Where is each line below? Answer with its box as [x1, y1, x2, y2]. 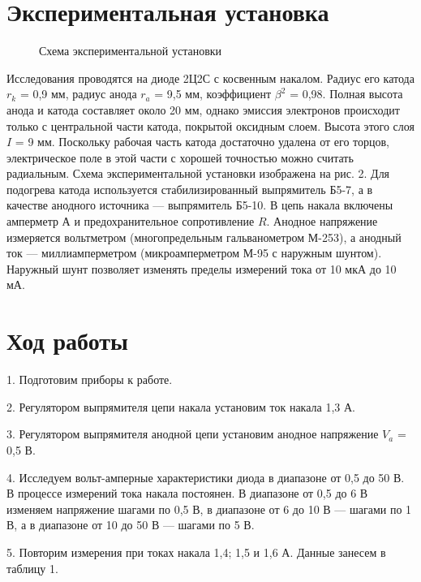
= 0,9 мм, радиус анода [19, 85, 137, 102]
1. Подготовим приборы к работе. [6, 371, 173, 388]
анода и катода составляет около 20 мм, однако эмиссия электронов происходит [6, 101, 400, 118]
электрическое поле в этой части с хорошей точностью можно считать [6, 149, 354, 166]
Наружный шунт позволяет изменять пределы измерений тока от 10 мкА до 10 [6, 260, 397, 277]
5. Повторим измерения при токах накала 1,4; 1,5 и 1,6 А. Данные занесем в [6, 543, 386, 560]
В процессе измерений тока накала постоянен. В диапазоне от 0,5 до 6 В [6, 485, 368, 502]
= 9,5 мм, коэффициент [154, 85, 272, 102]
